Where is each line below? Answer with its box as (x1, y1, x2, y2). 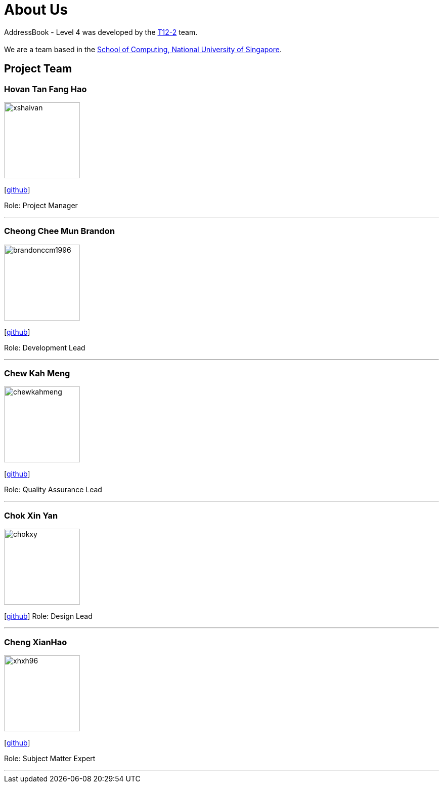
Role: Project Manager (4, 201, 78, 210)
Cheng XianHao (4, 637, 67, 647)
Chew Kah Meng (4, 368, 70, 379)
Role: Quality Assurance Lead (4, 485, 102, 494)
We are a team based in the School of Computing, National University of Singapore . (4, 45, 282, 54)
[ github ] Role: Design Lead (4, 612, 93, 621)
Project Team (4, 62, 72, 75)
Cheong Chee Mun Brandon (4, 226, 115, 237)
